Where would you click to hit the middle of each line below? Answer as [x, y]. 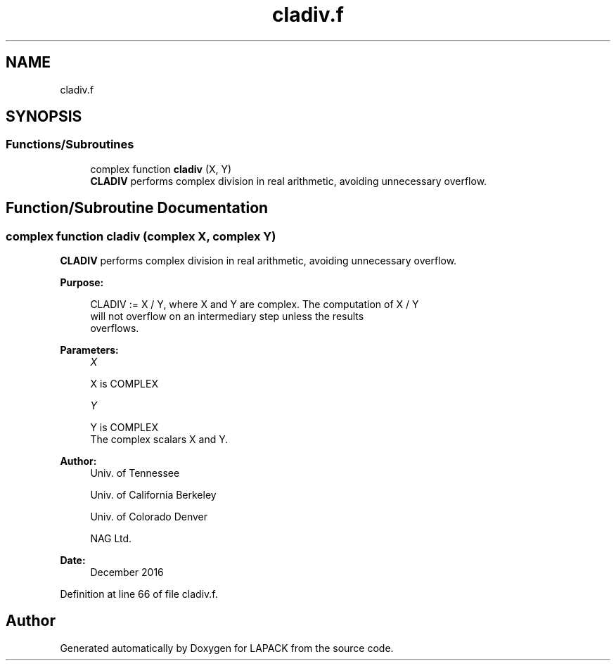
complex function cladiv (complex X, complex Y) [141, 236]
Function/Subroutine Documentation [137, 208]
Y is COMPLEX [124, 428]
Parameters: [89, 350]
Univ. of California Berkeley [153, 495]
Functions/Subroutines [70, 145]
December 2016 [127, 572]
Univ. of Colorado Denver [149, 517]
